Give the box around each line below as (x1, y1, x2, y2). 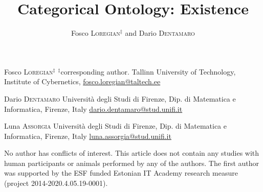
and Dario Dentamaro (125, 28, 195, 38)
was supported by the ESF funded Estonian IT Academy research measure (4, 167, 238, 178)
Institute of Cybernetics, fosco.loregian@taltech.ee (4, 76, 161, 87)
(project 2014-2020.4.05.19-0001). (4, 178, 108, 188)
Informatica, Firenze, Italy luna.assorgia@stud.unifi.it (4, 130, 171, 141)
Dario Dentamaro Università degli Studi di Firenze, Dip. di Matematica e (4, 93, 236, 104)
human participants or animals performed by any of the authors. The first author (4, 157, 259, 168)
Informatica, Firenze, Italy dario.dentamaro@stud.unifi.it (4, 103, 183, 114)
